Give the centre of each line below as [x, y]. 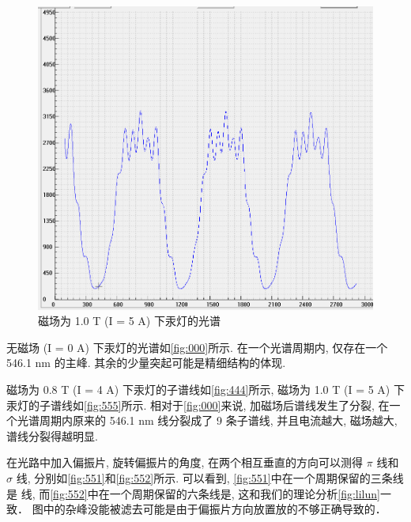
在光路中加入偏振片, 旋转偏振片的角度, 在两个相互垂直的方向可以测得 [185, 462]
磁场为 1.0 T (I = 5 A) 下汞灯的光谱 [129, 321]
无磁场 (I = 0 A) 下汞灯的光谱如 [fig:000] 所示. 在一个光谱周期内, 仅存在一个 [197, 347]
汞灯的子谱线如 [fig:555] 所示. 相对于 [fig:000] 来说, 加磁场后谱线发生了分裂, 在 [198, 405]
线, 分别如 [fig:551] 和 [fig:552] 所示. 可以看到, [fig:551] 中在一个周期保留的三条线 [210, 477]
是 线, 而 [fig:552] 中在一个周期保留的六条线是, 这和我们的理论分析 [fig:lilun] [193, 493]
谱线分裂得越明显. [52, 435]
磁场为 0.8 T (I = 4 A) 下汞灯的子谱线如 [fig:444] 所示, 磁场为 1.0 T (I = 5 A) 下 [205, 389]
